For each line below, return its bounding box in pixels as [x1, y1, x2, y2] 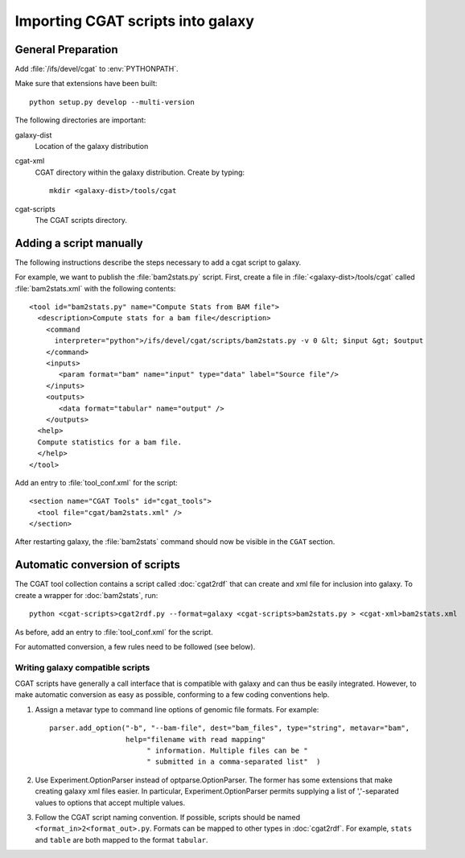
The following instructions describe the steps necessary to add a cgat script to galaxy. [14, 258, 302, 267]
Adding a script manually [14, 236, 144, 250]
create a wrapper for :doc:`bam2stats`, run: [14, 590, 158, 600]
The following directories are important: [14, 115, 146, 125]
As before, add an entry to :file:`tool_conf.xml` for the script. [14, 627, 213, 637]
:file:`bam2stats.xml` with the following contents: [14, 283, 176, 293]
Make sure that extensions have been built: [14, 79, 158, 89]
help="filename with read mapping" [125, 735, 265, 744]
